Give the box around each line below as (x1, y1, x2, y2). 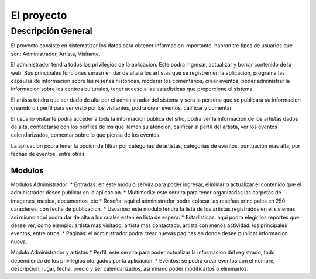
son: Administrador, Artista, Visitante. (11, 50, 101, 57)
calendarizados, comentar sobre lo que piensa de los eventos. (11, 131, 161, 138)
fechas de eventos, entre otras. (11, 151, 86, 158)
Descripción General (11, 26, 93, 36)
